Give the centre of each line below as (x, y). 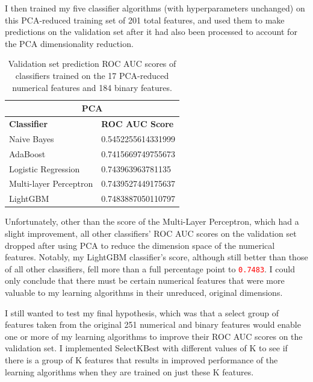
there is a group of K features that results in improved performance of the (141, 359)
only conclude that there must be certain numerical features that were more (145, 280)
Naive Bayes (32, 138)
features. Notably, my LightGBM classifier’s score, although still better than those (156, 257)
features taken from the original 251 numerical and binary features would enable (153, 324)
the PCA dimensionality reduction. (69, 43)
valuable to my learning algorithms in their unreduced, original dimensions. (144, 292)
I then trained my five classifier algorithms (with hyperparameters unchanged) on (155, 8)
